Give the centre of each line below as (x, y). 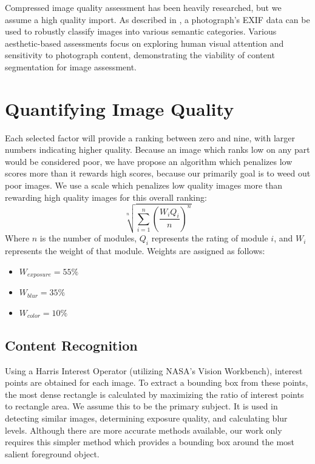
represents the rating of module (210, 238)
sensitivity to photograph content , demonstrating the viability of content (140, 55)
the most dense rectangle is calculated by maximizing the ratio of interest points (154, 394)
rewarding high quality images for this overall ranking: (106, 197)
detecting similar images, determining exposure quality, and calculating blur (146, 418)
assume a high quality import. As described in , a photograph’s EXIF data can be (157, 19)
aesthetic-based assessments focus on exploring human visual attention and (144, 43)
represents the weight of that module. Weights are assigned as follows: (135, 251)
